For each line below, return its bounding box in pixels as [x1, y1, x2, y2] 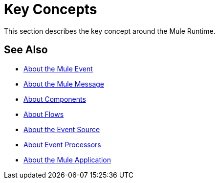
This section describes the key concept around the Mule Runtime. [4, 26, 216, 35]
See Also [4, 44, 48, 56]
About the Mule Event [23, 64, 93, 73]
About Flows [23, 110, 64, 118]
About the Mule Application [23, 155, 111, 164]
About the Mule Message [23, 79, 104, 88]
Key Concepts [4, 1, 97, 18]
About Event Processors [23, 140, 101, 149]
